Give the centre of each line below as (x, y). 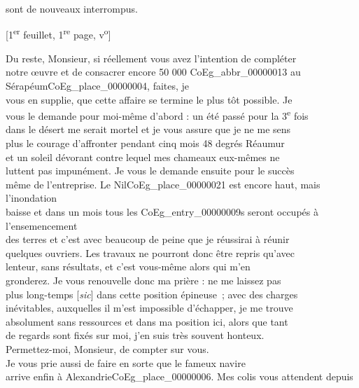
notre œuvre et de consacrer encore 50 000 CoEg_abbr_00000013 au (153, 72)
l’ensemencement (42, 225)
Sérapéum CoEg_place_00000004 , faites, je (98, 86)
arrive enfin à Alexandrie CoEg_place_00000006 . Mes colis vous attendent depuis (179, 376)
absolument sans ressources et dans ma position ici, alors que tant (147, 321)
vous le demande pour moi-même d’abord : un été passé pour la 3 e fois (157, 115)
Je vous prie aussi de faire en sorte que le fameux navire (126, 362)
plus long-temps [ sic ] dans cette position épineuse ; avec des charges (152, 294)
